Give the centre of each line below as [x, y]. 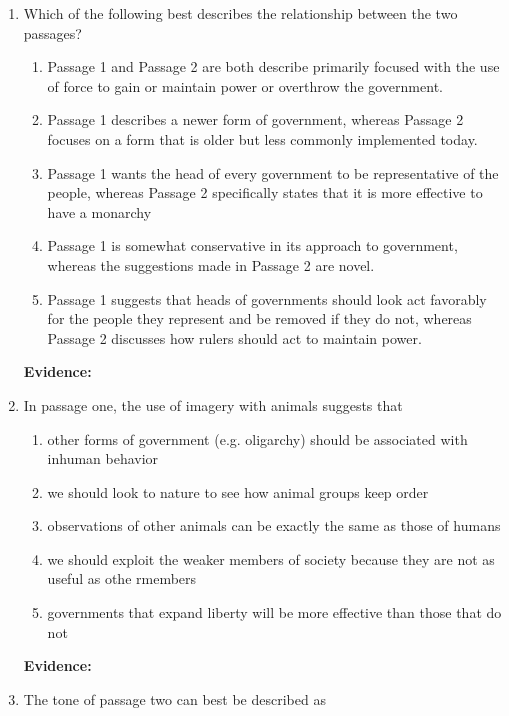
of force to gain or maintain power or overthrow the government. [245, 85]
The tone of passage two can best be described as [174, 698]
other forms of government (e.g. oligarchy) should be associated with [257, 438]
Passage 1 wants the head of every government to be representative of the [273, 172]
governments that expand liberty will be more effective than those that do [274, 612]
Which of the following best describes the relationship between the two [240, 13]
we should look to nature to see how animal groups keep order [238, 491]
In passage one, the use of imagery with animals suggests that [213, 404]
